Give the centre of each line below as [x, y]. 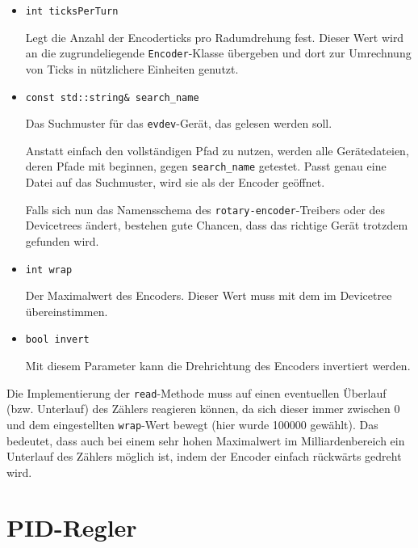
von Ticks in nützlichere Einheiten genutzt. [132, 68]
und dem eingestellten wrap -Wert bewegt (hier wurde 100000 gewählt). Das [192, 424]
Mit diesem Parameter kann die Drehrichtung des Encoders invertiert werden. [218, 365]
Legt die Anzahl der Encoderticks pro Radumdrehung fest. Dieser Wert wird [215, 37]
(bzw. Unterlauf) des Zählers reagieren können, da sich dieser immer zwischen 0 [203, 409]
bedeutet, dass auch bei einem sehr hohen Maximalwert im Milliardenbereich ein [206, 440]
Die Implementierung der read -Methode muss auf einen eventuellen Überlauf [196, 392]
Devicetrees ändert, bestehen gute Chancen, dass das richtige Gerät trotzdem [217, 225]
